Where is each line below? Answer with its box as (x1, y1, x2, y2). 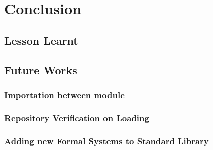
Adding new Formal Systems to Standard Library (4, 134, 209, 147)
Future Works (4, 62, 77, 78)
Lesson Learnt (4, 32, 78, 48)
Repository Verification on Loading (4, 111, 149, 124)
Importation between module (4, 88, 125, 101)
